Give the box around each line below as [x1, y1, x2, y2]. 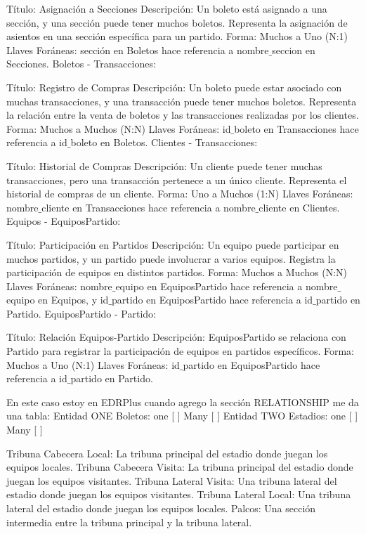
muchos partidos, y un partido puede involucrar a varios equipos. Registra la [6, 251, 336, 266]
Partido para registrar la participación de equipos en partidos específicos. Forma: [6, 344, 355, 358]
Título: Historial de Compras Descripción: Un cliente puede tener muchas [6, 158, 322, 173]
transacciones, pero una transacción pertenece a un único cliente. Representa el [6, 172, 347, 187]
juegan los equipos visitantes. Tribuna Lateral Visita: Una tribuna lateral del [6, 473, 337, 488]
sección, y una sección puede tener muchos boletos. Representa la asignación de [6, 15, 348, 30]
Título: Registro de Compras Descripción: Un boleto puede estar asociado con [6, 79, 342, 94]
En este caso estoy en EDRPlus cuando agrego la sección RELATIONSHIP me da [6, 394, 359, 409]
